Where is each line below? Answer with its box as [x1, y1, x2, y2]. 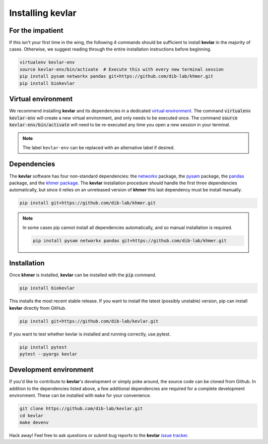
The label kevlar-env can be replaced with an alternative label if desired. [22, 144, 175, 151]
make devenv [19, 419, 49, 425]
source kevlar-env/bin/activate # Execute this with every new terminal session [19, 66, 224, 72]
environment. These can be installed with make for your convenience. [9, 392, 151, 398]
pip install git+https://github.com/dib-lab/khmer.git [19, 200, 156, 206]
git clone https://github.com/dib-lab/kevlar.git [19, 406, 143, 411]
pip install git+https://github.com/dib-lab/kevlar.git [19, 318, 159, 324]
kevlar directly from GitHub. [9, 305, 67, 311]
